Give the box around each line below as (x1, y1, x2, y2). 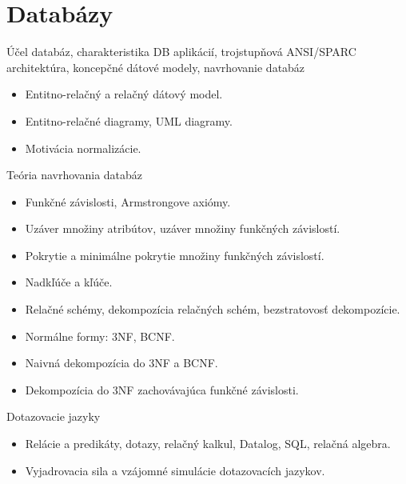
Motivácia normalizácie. (25, 139, 141, 156)
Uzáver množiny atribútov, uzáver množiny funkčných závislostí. (25, 220, 340, 237)
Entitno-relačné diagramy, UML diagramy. (25, 112, 233, 129)
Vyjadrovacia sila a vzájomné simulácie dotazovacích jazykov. (25, 462, 325, 478)
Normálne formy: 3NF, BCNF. (25, 327, 175, 344)
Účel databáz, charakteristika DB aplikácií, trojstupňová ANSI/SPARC (6, 43, 356, 60)
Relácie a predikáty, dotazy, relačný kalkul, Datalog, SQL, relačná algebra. (25, 435, 391, 452)
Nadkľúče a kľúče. (25, 274, 113, 290)
